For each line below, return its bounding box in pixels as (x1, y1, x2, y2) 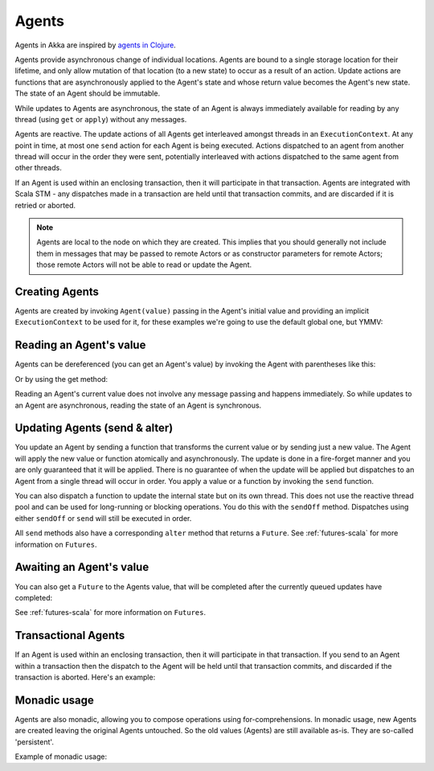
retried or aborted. (14, 200, 76, 210)
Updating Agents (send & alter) (14, 421, 174, 435)
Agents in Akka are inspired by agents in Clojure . (14, 40, 176, 50)
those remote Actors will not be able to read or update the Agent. (36, 260, 252, 269)
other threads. (14, 163, 62, 173)
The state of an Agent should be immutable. (14, 88, 161, 98)
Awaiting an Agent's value (14, 560, 149, 574)
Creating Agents (14, 285, 100, 298)
